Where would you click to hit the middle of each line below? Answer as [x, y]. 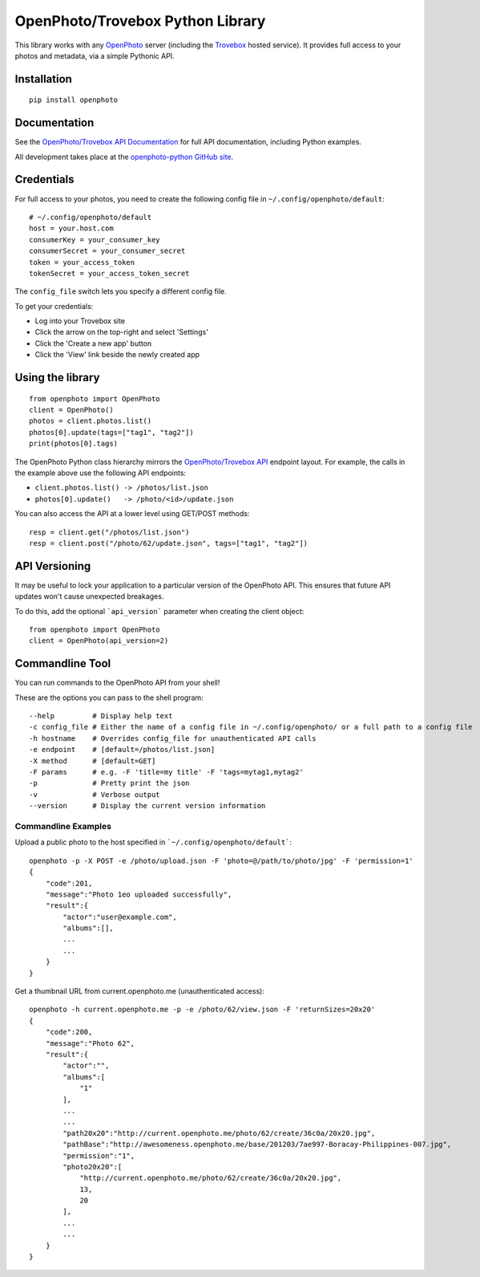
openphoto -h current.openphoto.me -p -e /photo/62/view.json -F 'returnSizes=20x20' [202, 1010]
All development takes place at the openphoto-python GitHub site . [124, 157]
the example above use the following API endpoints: [101, 473]
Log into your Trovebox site [80, 321]
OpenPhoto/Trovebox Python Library [140, 21]
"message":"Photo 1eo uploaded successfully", [139, 894]
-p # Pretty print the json [109, 783]
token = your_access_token [82, 262]
